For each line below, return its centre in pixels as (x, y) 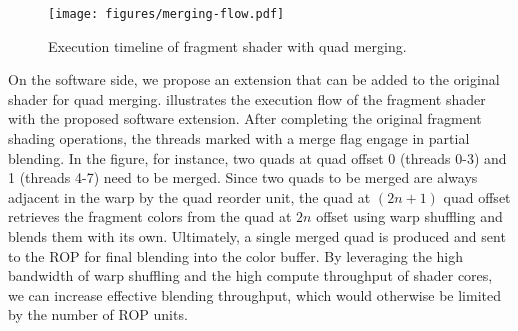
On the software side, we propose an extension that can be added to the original (254, 79)
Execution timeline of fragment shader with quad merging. (227, 45)
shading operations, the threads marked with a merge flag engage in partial (239, 138)
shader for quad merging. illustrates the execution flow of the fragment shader (247, 98)
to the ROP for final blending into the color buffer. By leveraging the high (235, 255)
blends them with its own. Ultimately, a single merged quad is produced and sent (257, 236)
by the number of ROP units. (98, 314)
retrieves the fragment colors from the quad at (150, 216)
